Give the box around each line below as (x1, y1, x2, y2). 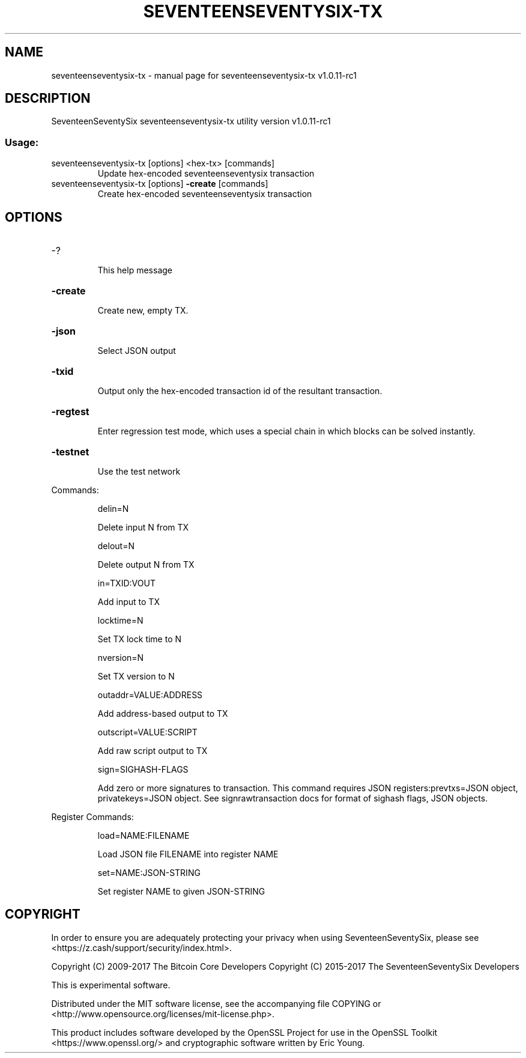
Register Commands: (51, 812, 134, 822)
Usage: (5, 136, 39, 148)
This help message (97, 265, 172, 276)
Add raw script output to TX (97, 746, 208, 756)
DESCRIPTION (5, 91, 91, 106)
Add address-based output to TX (97, 708, 228, 719)
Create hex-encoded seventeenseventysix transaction (97, 189, 312, 199)
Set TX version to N (97, 671, 175, 682)
